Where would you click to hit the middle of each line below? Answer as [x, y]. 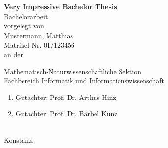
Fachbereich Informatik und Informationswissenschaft [84, 81]
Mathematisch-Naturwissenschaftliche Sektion [72, 71]
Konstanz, [19, 139]
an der [13, 54]
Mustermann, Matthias [38, 35]
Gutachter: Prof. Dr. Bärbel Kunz [66, 113]
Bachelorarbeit [26, 16]
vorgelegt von [24, 26]
